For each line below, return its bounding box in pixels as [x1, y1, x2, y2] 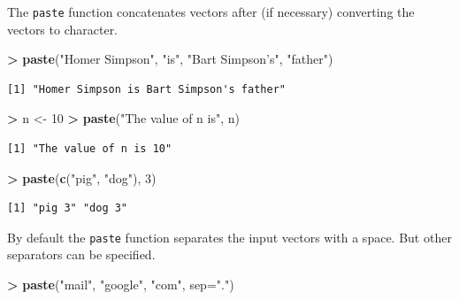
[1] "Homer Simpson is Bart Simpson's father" [7, 82, 286, 96]
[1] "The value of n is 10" [7, 142, 172, 156]
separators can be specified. [7, 245, 156, 264]
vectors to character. [7, 19, 119, 38]
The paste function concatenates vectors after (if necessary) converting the [7, 3, 415, 20]
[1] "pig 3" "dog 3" [7, 202, 128, 215]
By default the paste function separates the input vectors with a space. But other [7, 227, 452, 246]
